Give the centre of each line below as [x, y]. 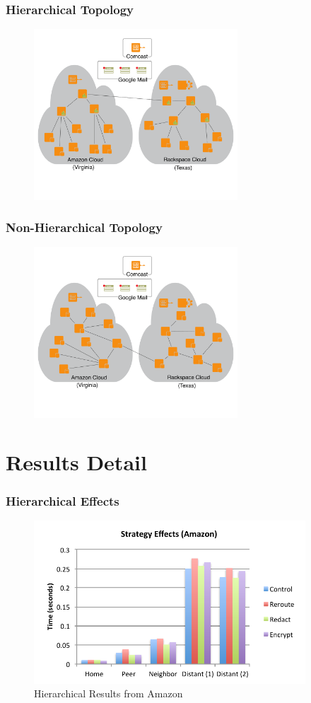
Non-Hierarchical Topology [84, 227]
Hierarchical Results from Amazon [108, 693]
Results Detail [76, 462]
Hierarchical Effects [63, 500]
